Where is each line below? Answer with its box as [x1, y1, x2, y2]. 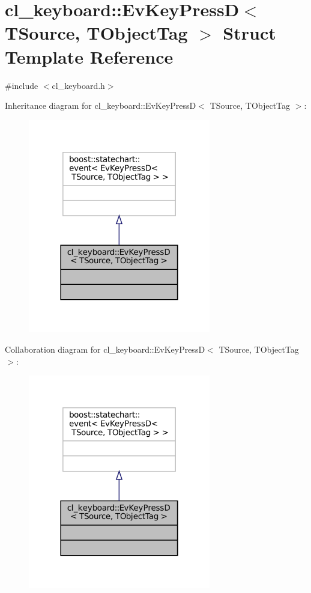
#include [5, 79, 38, 91]
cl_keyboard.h [52, 79, 105, 91]
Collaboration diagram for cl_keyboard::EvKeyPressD [5, 343, 205, 356]
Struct [223, 20, 276, 45]
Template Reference [5, 44, 174, 68]
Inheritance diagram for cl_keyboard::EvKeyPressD [5, 99, 196, 112]
